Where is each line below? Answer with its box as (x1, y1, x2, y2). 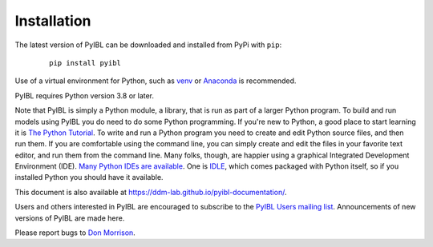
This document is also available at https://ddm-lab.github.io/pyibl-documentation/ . (14, 187, 287, 197)
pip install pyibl (49, 58, 122, 67)
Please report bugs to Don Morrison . (14, 228, 136, 237)
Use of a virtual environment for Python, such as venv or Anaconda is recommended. (14, 76, 297, 86)
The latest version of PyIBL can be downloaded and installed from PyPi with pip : (14, 40, 282, 50)
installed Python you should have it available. (14, 173, 164, 182)
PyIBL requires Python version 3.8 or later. (14, 90, 155, 100)
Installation (14, 12, 91, 30)
